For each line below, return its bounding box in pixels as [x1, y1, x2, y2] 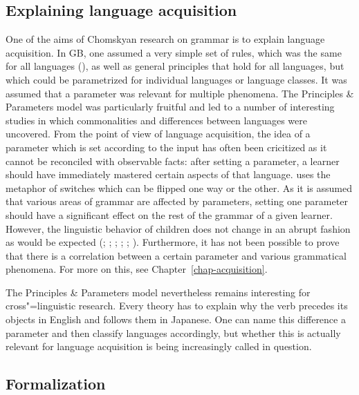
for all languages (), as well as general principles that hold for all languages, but [6, 59, 344, 73]
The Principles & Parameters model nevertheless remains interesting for [6, 285, 311, 299]
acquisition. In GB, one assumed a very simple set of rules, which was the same [6, 45, 342, 59]
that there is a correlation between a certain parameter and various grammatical [6, 248, 347, 262]
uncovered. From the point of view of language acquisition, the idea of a [6, 126, 311, 141]
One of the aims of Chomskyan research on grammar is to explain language [6, 32, 325, 46]
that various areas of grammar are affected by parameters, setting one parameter [6, 194, 348, 209]
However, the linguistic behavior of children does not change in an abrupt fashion [6, 221, 351, 235]
